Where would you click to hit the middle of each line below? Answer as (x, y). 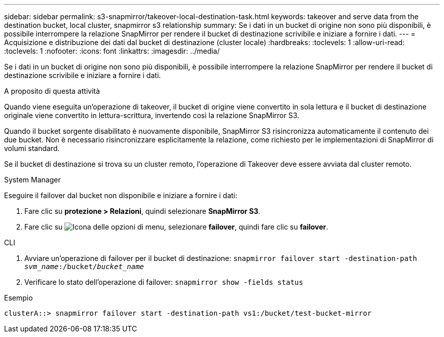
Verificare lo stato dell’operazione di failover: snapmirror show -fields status (164, 282)
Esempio (18, 298)
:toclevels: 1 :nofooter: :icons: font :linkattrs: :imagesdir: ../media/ (112, 51)
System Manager (32, 180)
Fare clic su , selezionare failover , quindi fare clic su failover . (176, 227)
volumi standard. (32, 148)
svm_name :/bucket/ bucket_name (84, 267)
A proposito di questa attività (52, 91)
